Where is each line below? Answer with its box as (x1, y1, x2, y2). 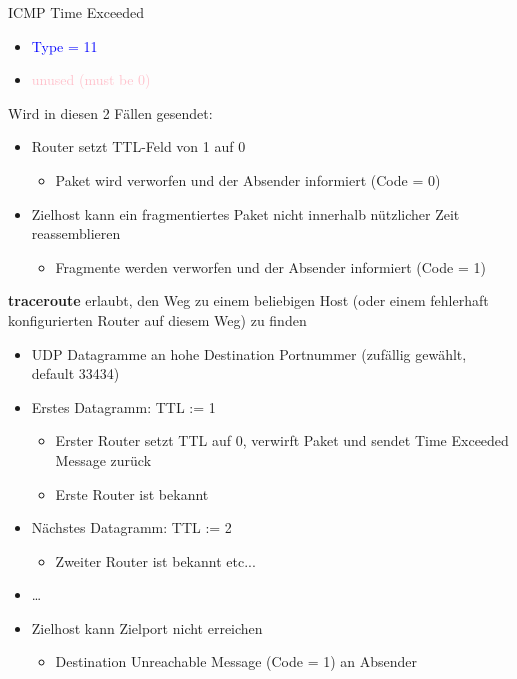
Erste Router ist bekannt (55, 483, 209, 504)
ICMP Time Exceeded (8, 2, 145, 22)
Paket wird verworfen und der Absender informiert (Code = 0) (55, 169, 441, 190)
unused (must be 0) (31, 69, 151, 90)
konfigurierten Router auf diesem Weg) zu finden (8, 309, 307, 330)
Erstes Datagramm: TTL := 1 (31, 396, 216, 417)
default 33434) (31, 363, 120, 384)
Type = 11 (31, 35, 98, 56)
